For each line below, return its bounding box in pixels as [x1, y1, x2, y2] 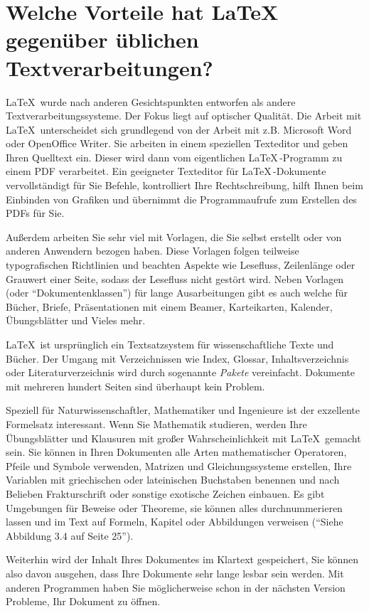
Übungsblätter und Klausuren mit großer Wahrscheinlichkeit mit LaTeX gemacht [6, 430, 361, 445]
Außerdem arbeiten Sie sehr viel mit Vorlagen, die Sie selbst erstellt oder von [6, 229, 342, 244]
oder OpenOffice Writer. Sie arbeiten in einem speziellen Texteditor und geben [6, 136, 348, 151]
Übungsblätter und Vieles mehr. [6, 313, 146, 328]
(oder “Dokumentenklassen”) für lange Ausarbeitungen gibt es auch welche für [6, 285, 348, 300]
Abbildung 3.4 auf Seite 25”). [6, 528, 134, 543]
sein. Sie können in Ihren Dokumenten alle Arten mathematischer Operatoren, [6, 444, 347, 459]
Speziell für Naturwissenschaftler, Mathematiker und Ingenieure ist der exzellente [6, 403, 360, 417]
